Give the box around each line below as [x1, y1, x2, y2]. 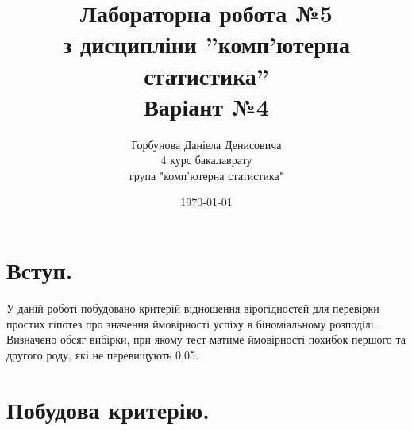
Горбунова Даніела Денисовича [131, 136, 282, 152]
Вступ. [6, 254, 73, 286]
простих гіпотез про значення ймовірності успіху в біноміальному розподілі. [6, 315, 377, 332]
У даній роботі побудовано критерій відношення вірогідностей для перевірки [6, 300, 379, 316]
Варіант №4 [144, 90, 269, 122]
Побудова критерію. [6, 393, 210, 425]
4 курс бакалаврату [160, 152, 252, 168]
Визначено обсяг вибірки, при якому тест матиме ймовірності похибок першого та [6, 331, 406, 347]
